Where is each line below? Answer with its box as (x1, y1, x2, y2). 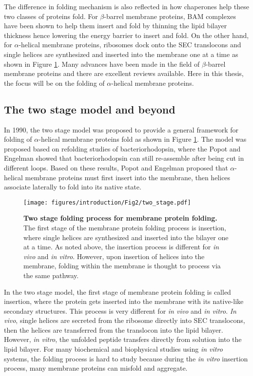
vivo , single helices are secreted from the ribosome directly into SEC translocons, (4, 315, 245, 325)
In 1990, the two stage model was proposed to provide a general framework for (4, 124, 239, 134)
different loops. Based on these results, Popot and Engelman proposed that (4, 162, 228, 172)
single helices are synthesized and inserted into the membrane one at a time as (4, 49, 238, 59)
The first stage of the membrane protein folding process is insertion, (23, 222, 226, 232)
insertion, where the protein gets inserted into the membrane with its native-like (4, 296, 244, 306)
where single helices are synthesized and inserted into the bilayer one (23, 232, 229, 242)
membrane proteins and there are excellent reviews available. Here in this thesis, (4, 68, 244, 78)
